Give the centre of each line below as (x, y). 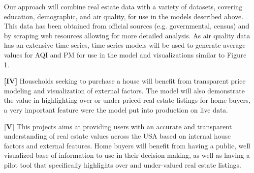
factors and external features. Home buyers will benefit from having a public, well (127, 145)
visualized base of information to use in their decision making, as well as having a (127, 155)
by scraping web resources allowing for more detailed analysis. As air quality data (127, 35)
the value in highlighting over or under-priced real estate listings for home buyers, (127, 100)
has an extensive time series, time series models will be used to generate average (125, 45)
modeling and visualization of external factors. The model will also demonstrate (124, 90)
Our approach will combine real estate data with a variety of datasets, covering (123, 6)
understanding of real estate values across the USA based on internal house (117, 136)
